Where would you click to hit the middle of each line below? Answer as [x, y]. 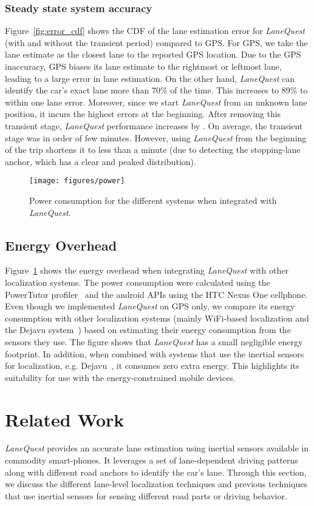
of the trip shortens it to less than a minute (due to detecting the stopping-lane [153, 150]
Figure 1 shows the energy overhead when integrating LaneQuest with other [147, 270]
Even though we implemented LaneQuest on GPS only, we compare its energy [150, 306]
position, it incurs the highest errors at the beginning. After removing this [143, 114]
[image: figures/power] [77, 181]
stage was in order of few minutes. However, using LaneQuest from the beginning [156, 137]
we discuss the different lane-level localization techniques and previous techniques [156, 484]
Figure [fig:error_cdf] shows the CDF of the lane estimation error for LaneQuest [155, 31]
